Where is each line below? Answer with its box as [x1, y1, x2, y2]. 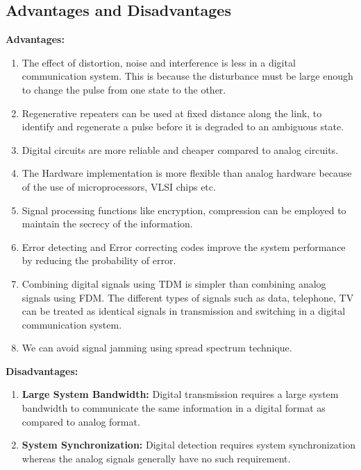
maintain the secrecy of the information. [22, 216, 193, 231]
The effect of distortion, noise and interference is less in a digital [22, 55, 296, 69]
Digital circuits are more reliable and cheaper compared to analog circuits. [22, 142, 339, 157]
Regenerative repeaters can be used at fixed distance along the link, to [22, 105, 322, 120]
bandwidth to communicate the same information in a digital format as [22, 401, 326, 415]
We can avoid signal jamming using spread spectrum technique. [22, 340, 292, 355]
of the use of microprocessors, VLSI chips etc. [22, 179, 216, 193]
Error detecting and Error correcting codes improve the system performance [22, 239, 346, 254]
